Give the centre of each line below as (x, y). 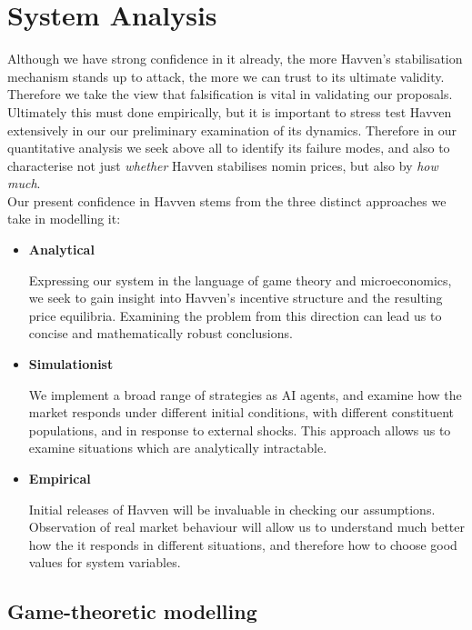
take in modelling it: (64, 219)
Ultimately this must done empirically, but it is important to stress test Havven (230, 111)
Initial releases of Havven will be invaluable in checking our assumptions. (232, 509)
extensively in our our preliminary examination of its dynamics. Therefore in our (232, 130)
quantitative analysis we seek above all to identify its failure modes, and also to (229, 148)
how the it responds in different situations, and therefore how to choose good (243, 544)
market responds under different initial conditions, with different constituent (241, 412)
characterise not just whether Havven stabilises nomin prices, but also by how (223, 165)
